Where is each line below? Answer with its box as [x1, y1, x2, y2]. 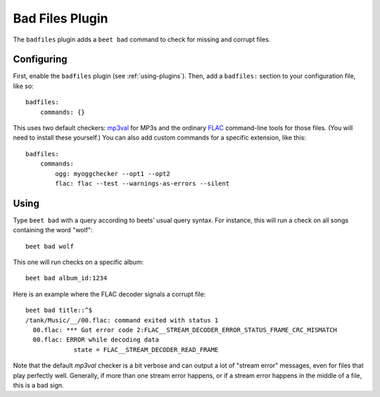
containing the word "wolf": [13, 226, 93, 234]
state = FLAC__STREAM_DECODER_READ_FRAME [73, 346, 219, 353]
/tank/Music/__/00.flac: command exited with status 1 [25, 316, 219, 324]
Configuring [13, 53, 68, 65]
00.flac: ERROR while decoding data [32, 336, 160, 344]
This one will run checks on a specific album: [13, 258, 144, 267]
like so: [13, 82, 34, 90]
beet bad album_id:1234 [25, 275, 108, 282]
